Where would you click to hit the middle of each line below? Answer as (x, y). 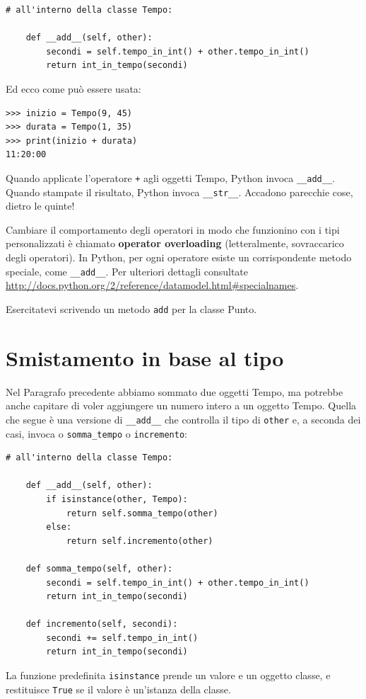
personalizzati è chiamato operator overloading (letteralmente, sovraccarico (175, 243)
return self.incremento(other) (140, 541)
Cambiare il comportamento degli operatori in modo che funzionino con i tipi (173, 229)
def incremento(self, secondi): (102, 624)
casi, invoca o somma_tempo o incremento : (96, 433)
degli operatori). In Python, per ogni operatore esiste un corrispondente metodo (179, 257)
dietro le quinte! (40, 206)
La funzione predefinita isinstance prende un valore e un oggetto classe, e (168, 675)
